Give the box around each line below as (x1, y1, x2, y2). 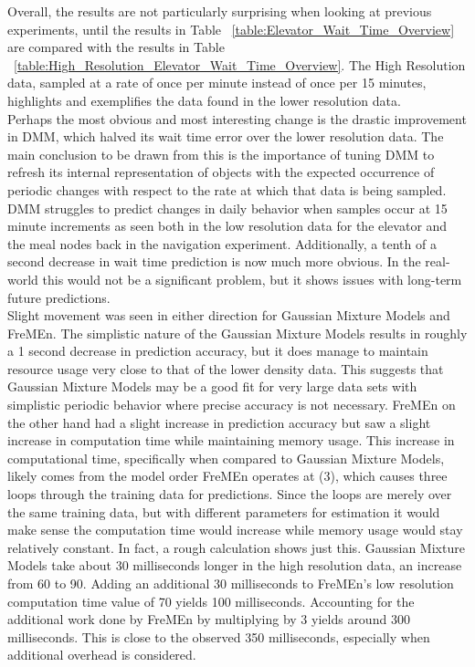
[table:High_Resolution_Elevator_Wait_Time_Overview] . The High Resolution (14, 55, 466, 74)
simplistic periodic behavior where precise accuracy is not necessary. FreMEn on (7, 395, 456, 414)
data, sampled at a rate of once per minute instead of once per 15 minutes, (7, 73, 427, 92)
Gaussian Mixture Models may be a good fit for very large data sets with (7, 377, 417, 396)
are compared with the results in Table (7, 37, 225, 57)
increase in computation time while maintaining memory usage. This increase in (7, 431, 455, 450)
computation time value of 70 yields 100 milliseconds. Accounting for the (7, 591, 415, 610)
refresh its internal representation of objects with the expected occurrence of (7, 162, 435, 182)
